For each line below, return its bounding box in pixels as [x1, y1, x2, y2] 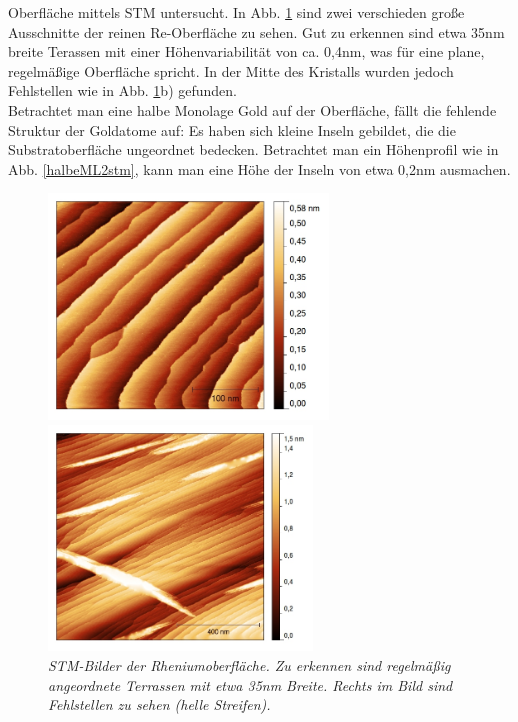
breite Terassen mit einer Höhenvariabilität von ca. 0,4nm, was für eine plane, [8, 41, 485, 62]
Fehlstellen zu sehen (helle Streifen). [48, 694, 271, 715]
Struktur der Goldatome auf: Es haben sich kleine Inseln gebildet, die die [8, 119, 456, 140]
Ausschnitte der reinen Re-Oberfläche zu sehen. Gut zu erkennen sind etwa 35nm [8, 21, 505, 42]
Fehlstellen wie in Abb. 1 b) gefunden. [8, 80, 237, 101]
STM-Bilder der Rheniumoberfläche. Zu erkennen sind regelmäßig [48, 655, 451, 676]
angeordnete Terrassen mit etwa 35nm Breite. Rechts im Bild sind [48, 674, 453, 695]
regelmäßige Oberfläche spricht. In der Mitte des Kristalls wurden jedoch [8, 60, 454, 81]
